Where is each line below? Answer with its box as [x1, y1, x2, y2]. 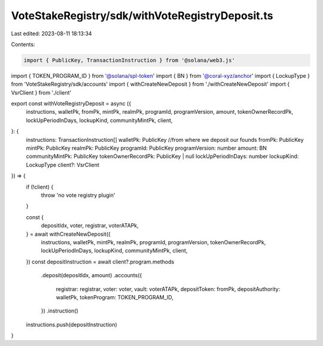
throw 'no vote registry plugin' [41, 192, 115, 199]
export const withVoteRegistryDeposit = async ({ [11, 100, 132, 107]
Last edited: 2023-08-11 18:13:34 [11, 30, 92, 37]
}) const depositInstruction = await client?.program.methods [26, 258, 175, 265]
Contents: [11, 41, 35, 48]
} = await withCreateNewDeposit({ [26, 230, 111, 238]
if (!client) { [26, 183, 54, 190]
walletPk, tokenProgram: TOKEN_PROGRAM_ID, [56, 293, 173, 301]
